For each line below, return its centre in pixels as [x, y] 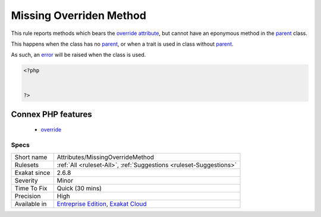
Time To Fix [31, 188]
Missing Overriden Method [79, 15]
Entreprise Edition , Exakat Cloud [102, 203]
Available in [31, 203]
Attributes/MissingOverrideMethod [106, 157]
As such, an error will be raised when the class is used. [78, 55]
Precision [28, 196]
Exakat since [32, 173]
